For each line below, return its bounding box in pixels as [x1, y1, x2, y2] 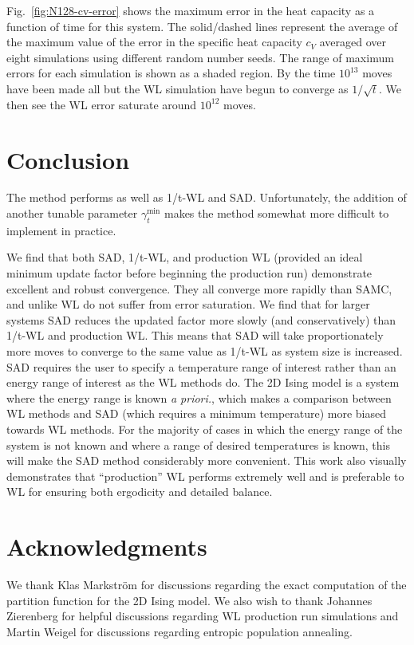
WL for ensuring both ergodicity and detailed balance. [6, 483, 273, 500]
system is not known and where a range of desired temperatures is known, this [6, 436, 390, 453]
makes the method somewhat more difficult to [164, 205, 389, 222]
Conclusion [6, 143, 130, 175]
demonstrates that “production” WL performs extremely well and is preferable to [6, 467, 404, 484]
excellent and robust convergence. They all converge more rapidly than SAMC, [6, 280, 392, 297]
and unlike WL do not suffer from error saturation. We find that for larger [6, 296, 370, 313]
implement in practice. [6, 222, 116, 238]
